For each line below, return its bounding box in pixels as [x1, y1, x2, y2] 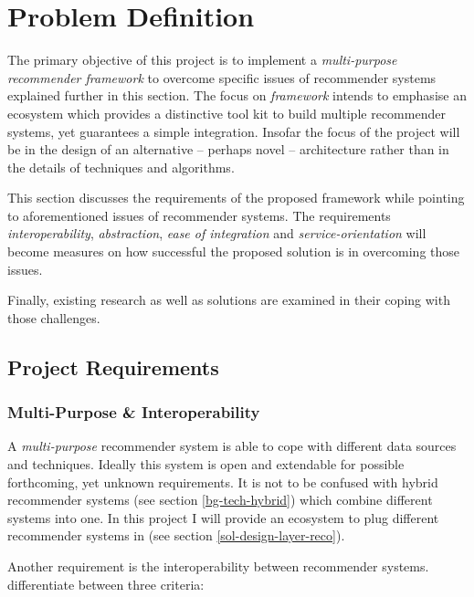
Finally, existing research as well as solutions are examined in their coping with [7, 290, 450, 309]
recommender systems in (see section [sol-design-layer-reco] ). [7, 526, 345, 545]
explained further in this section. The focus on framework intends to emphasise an [7, 86, 467, 105]
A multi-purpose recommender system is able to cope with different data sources [7, 436, 457, 456]
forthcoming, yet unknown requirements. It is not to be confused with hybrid [7, 472, 438, 491]
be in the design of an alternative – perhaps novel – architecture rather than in [7, 140, 449, 159]
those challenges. [7, 308, 100, 327]
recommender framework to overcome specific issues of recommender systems [7, 68, 437, 87]
